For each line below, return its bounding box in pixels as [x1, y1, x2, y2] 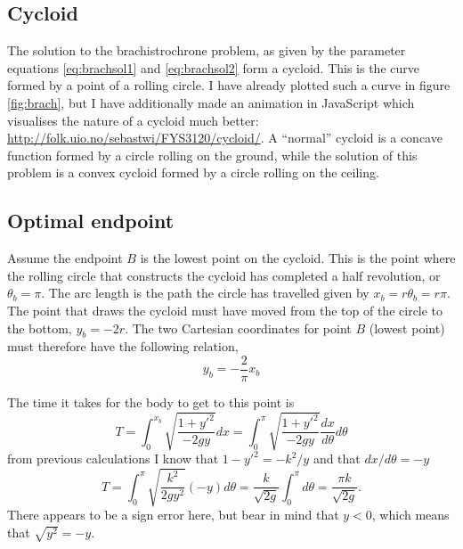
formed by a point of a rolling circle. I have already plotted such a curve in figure [7, 76, 451, 94]
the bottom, [7, 318, 72, 337]
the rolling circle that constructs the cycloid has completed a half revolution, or [7, 266, 441, 284]
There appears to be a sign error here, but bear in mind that [7, 505, 339, 524]
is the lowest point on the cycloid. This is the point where [140, 249, 456, 267]
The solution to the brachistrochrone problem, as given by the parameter [7, 41, 406, 60]
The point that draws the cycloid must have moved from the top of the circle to [7, 300, 443, 319]
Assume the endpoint [7, 249, 123, 267]
